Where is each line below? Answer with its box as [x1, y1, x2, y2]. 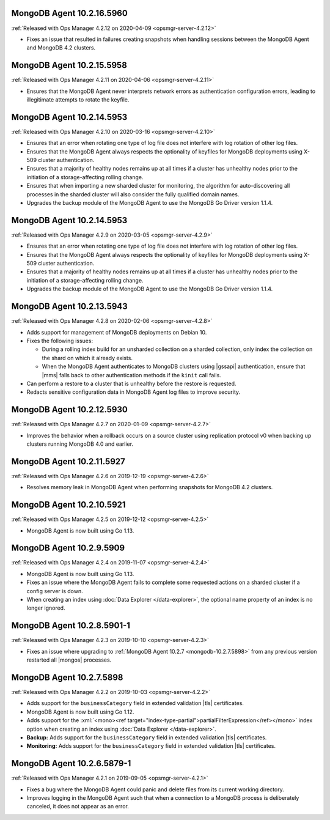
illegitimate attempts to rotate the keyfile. [26, 95, 130, 103]
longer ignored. [26, 604, 65, 611]
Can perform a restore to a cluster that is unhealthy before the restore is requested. [26, 380, 237, 387]
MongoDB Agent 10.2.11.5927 [11, 456, 125, 467]
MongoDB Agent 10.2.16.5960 [11, 8, 128, 18]
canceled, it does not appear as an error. [26, 803, 130, 810]
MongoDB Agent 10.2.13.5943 [11, 301, 128, 312]
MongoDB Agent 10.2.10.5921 [11, 500, 126, 510]
